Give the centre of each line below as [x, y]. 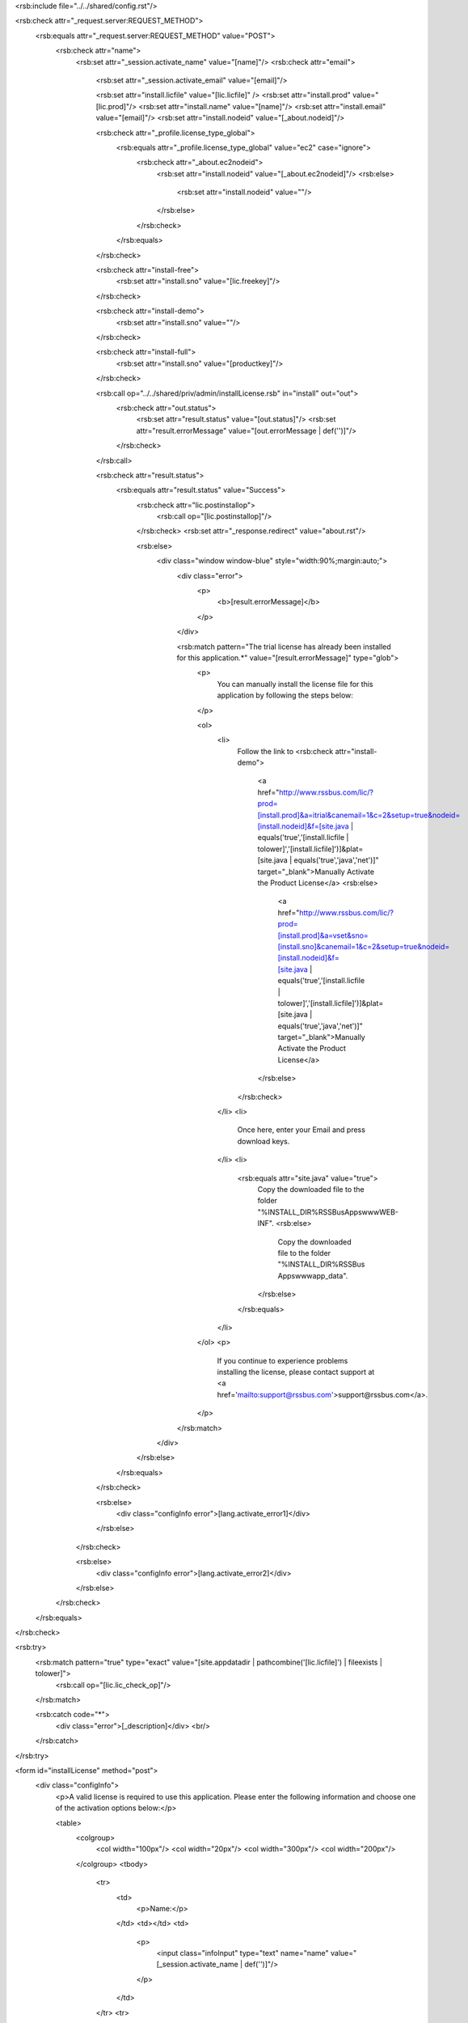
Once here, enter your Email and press [301, 1130]
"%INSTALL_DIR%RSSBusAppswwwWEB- [328, 1212]
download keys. [264, 1141]
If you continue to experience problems [282, 1360]
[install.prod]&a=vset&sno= [323, 935]
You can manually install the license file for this [295, 684]
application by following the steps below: [285, 695]
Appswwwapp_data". [313, 1275]
